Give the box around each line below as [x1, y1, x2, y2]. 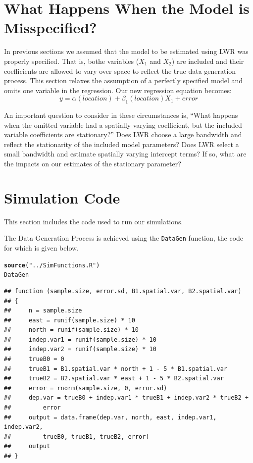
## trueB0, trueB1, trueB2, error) [4, 433, 150, 440]
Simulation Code [4, 187, 120, 207]
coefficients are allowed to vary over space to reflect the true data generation [4, 65, 236, 76]
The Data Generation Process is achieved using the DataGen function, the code [4, 233, 244, 243]
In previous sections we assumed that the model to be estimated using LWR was [4, 46, 249, 56]
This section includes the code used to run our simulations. [4, 216, 183, 226]
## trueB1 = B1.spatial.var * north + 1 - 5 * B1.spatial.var [4, 365, 228, 372]
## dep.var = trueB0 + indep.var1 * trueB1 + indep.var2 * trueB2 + [4, 394, 249, 402]
